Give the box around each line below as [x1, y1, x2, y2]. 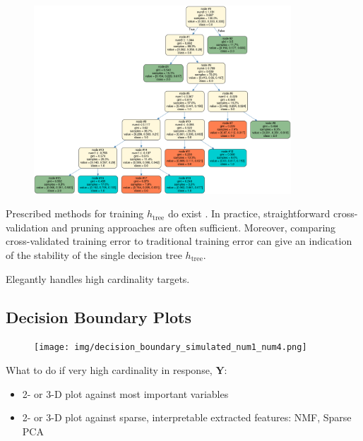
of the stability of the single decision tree [6, 248, 182, 262]
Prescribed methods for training [6, 206, 144, 221]
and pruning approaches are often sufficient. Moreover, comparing [51, 219, 336, 234]
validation [6, 219, 49, 234]
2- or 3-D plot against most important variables [22, 386, 229, 401]
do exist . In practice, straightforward [167, 206, 331, 221]
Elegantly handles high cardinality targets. [6, 271, 190, 286]
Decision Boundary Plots [6, 306, 191, 327]
